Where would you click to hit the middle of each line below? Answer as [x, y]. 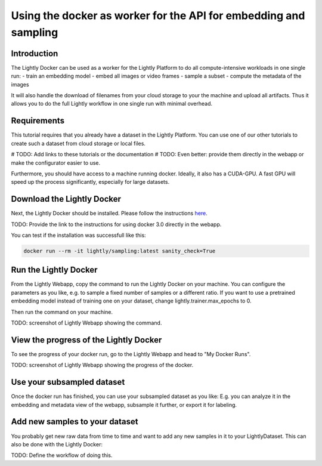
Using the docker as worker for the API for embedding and [158, 16]
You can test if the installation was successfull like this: [78, 235]
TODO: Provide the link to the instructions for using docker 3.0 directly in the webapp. [116, 224]
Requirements [38, 121]
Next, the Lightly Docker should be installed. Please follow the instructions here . [109, 213]
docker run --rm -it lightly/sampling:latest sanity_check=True [120, 251]
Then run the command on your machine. [62, 312]
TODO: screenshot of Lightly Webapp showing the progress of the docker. [102, 365]
